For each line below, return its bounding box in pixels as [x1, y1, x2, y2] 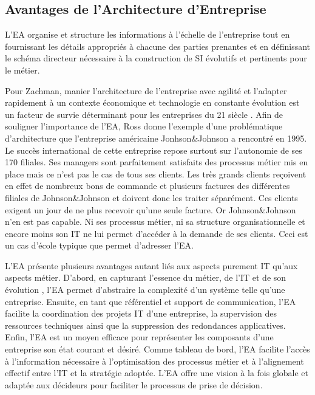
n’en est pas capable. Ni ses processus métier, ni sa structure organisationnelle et [5, 215, 305, 228]
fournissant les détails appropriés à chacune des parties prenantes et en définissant [5, 39, 311, 52]
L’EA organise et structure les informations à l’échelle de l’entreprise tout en [5, 28, 290, 41]
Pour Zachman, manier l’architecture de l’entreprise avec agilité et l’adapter [5, 84, 287, 97]
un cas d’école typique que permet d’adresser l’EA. [5, 239, 194, 252]
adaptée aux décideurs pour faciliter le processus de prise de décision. [5, 378, 263, 391]
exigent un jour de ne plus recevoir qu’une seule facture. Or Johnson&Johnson [5, 203, 296, 216]
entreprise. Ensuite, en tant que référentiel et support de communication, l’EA [5, 295, 296, 307]
